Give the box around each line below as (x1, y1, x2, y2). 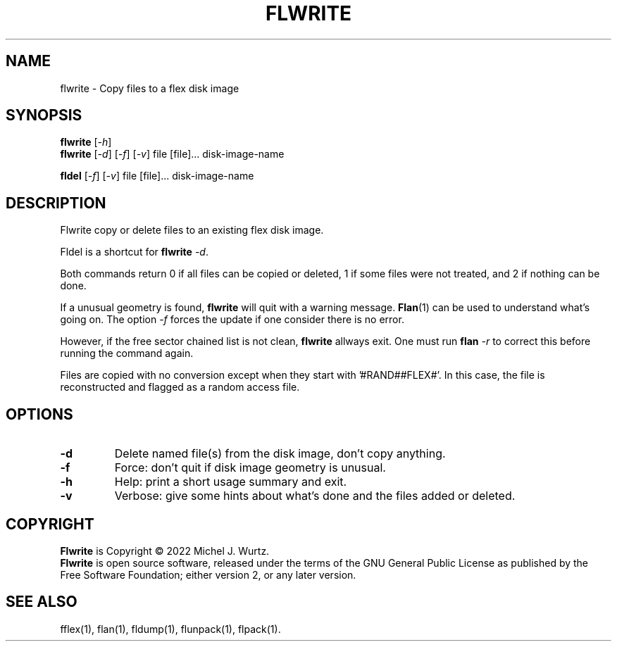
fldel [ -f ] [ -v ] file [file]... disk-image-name (60, 170, 254, 182)
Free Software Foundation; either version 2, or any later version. (60, 568, 356, 581)
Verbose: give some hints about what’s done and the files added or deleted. (114, 489, 516, 503)
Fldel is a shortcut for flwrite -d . (60, 246, 208, 258)
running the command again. (60, 347, 194, 360)
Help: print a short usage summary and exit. (114, 475, 347, 489)
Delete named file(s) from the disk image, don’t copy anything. (114, 446, 446, 461)
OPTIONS (6, 405, 73, 423)
